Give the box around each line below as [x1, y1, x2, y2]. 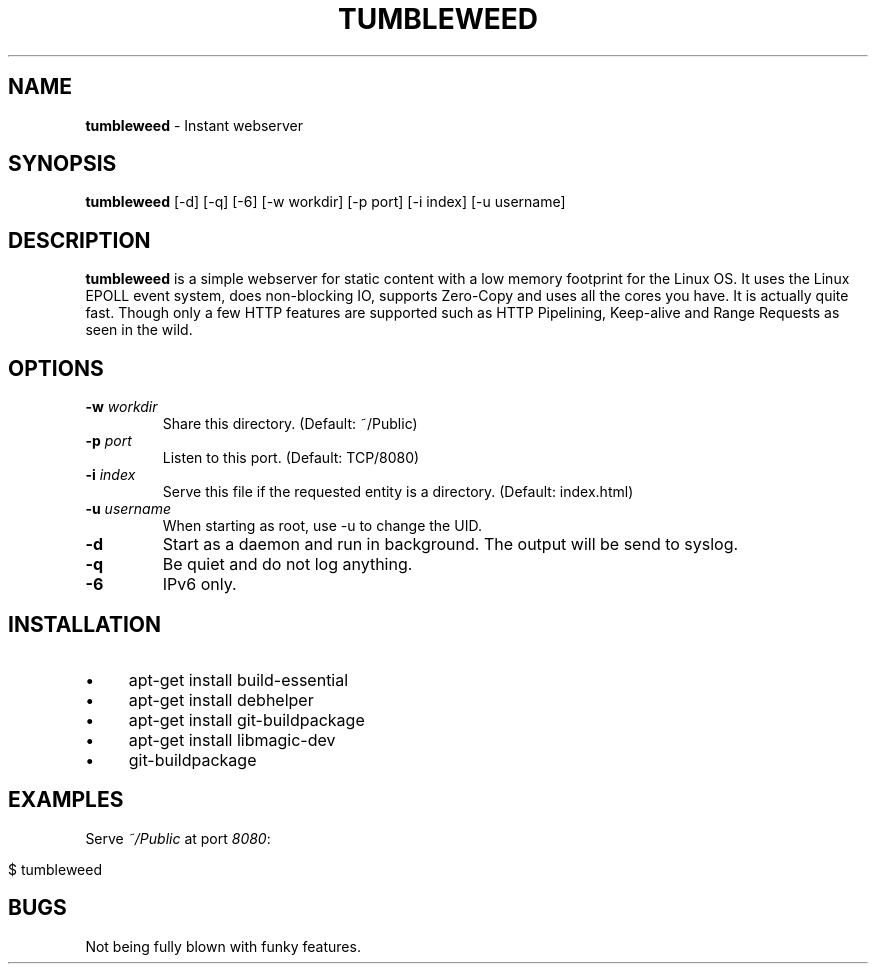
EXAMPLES [8, 787, 124, 813]
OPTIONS [8, 355, 104, 381]
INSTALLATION [8, 611, 161, 637]
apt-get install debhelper [128, 689, 314, 710]
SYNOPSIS [8, 151, 117, 177]
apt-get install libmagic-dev [128, 729, 336, 750]
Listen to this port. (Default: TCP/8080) [162, 449, 420, 467]
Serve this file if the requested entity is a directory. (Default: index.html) [162, 483, 634, 501]
